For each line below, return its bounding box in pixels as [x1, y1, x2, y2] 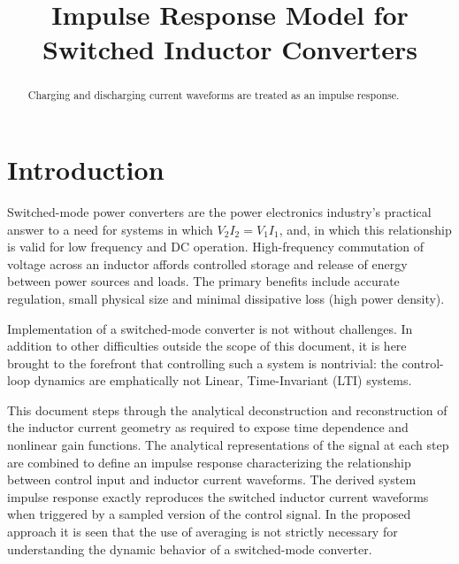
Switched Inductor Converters [42, 31, 417, 67]
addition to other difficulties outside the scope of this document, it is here [7, 336, 407, 355]
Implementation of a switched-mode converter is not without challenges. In [7, 319, 413, 337]
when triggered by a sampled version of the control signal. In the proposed [7, 505, 411, 523]
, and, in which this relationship [279, 220, 452, 238]
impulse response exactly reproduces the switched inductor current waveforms [7, 487, 429, 506]
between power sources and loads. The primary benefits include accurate [7, 272, 400, 290]
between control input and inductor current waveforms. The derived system [7, 470, 417, 489]
